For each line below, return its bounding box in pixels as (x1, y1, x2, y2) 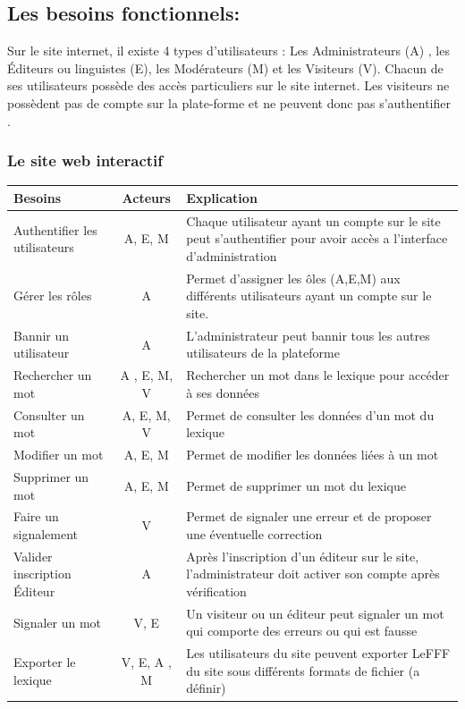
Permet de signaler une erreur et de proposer (186, 507, 432, 526)
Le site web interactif (7, 149, 164, 172)
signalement (13, 524, 79, 543)
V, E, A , (121, 653, 172, 671)
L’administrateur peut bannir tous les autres (186, 325, 430, 344)
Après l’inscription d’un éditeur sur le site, (186, 546, 419, 565)
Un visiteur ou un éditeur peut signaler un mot (186, 603, 444, 622)
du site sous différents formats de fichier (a (186, 661, 420, 679)
